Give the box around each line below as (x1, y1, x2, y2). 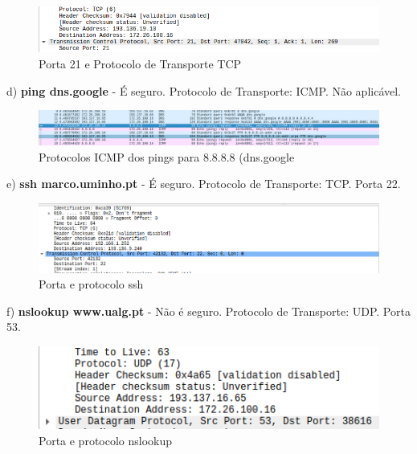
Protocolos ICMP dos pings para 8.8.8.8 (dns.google (39, 148, 295, 165)
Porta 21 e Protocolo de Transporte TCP (39, 55, 242, 72)
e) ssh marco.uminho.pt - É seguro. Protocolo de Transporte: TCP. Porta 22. (6, 175, 401, 192)
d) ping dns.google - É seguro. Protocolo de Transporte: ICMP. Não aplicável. (6, 82, 402, 99)
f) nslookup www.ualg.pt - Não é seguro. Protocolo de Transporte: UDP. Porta (6, 302, 411, 319)
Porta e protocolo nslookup (39, 432, 173, 449)
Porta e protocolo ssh (39, 276, 144, 292)
